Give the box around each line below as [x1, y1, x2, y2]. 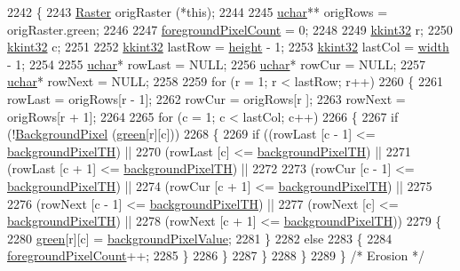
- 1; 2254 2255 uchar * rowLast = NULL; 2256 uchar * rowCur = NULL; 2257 [7, 54, 426, 73]
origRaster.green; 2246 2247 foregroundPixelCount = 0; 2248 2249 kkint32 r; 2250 [7, 20, 453, 38]
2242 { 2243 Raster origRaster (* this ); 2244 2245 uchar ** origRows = [7, 3, 388, 20]
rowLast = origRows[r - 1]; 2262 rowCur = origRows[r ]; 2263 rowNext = [7, 89, 406, 108]
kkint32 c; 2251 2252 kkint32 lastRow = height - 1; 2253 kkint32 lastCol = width [7, 37, 449, 56]
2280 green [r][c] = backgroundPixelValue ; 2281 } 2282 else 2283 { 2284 [7, 228, 393, 247]
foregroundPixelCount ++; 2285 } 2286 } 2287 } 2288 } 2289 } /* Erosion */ [7, 246, 424, 265]
